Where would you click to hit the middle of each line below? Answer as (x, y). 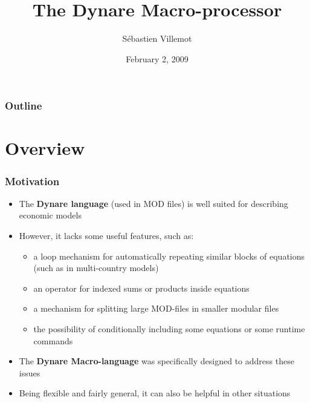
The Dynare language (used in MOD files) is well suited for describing (153, 203)
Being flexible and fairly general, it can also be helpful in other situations (155, 393)
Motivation (32, 181)
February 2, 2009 (157, 58)
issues (30, 372)
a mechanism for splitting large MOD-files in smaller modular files (156, 308)
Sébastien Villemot (157, 38)
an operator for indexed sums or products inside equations (141, 288)
